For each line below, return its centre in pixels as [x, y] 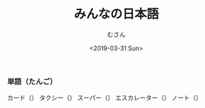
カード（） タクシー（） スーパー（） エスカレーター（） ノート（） [105, 98]
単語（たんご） [32, 81]
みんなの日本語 [116, 14]
